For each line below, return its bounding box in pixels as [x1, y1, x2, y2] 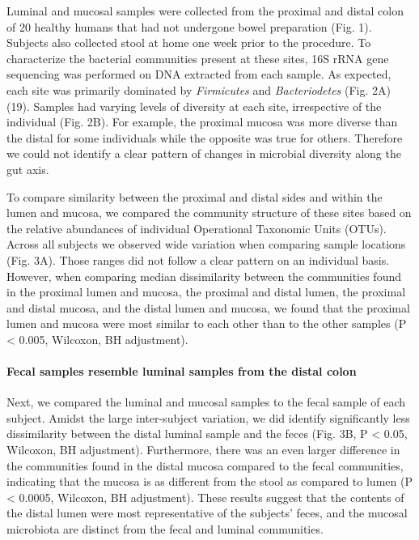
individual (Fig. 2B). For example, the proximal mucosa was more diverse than [6, 113, 398, 130]
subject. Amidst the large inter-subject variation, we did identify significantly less [6, 409, 410, 426]
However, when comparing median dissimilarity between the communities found [6, 267, 401, 284]
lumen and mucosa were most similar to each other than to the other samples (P [6, 315, 407, 332]
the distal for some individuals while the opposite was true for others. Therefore [6, 129, 403, 146]
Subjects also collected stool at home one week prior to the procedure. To [6, 34, 371, 51]
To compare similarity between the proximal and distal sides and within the [6, 188, 383, 205]
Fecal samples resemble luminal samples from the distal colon [6, 363, 357, 380]
